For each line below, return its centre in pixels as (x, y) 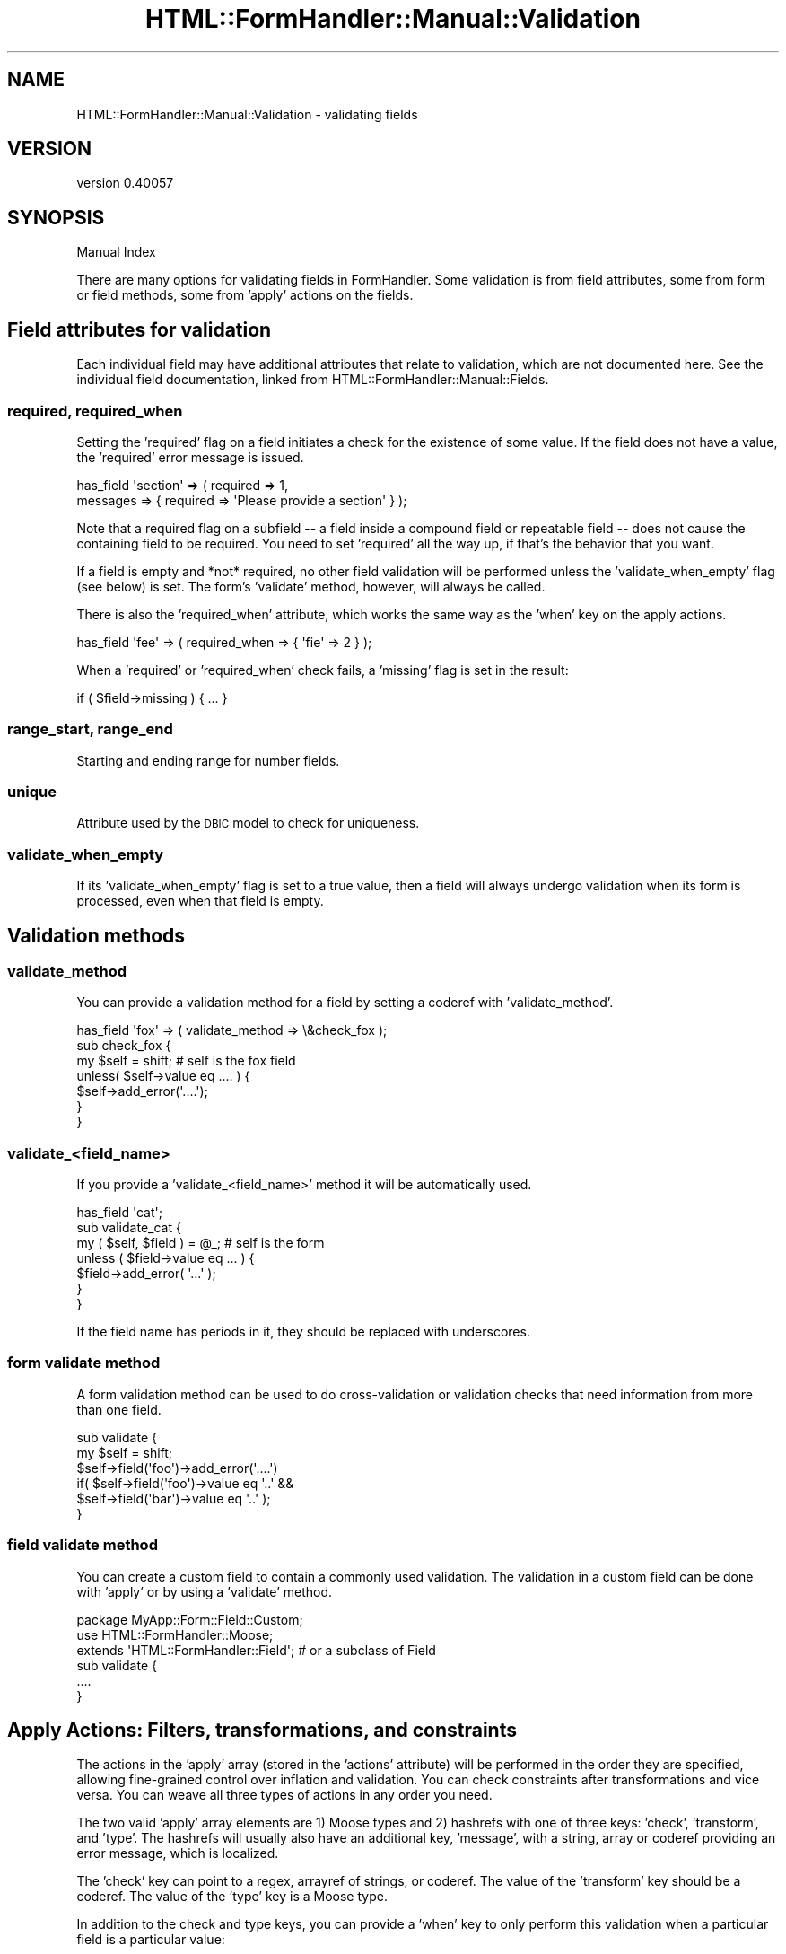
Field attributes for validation (140, 329)
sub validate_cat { (129, 1228)
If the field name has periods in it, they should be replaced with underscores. (303, 1332)
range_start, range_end (90, 729)
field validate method (83, 1545)
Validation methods (96, 935)
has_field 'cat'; (119, 1213)
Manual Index (116, 252)
